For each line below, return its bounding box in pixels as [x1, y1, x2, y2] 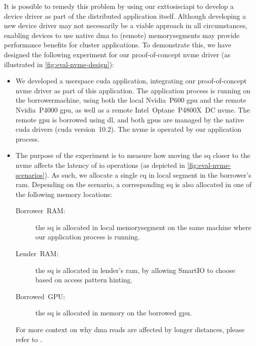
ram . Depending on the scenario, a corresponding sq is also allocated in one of [15, 179, 252, 190]
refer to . [15, 334, 42, 344]
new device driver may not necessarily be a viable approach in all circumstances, [4, 20, 248, 31]
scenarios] [15, 169, 45, 180]
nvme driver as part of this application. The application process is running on [15, 85, 251, 95]
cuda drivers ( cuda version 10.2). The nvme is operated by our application [15, 124, 242, 134]
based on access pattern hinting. [35, 274, 133, 285]
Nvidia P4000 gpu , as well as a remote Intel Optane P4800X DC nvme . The [15, 104, 250, 115]
